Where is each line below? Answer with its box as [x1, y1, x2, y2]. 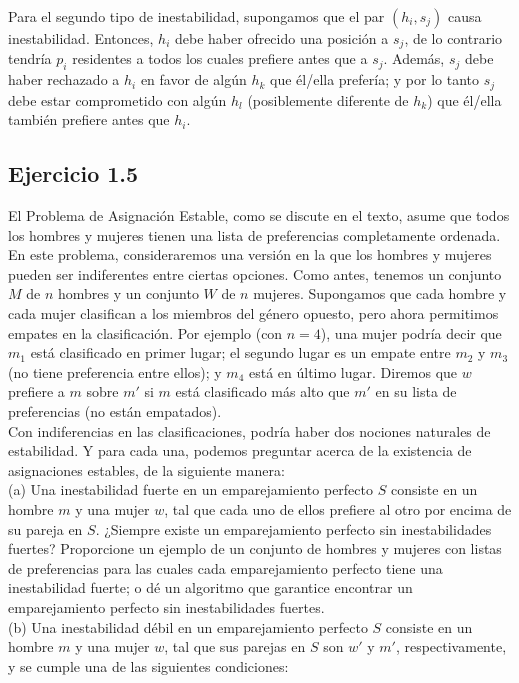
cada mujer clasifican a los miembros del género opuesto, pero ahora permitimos [8, 303, 499, 324]
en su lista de [375, 381, 457, 402]
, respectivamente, [395, 636, 507, 657]
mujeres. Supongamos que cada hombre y [253, 283, 507, 304]
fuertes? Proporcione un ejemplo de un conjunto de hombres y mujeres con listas [8, 538, 502, 559]
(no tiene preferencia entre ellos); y [8, 361, 222, 382]
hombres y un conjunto [57, 283, 199, 304]
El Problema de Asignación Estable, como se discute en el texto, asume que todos [8, 205, 510, 226]
